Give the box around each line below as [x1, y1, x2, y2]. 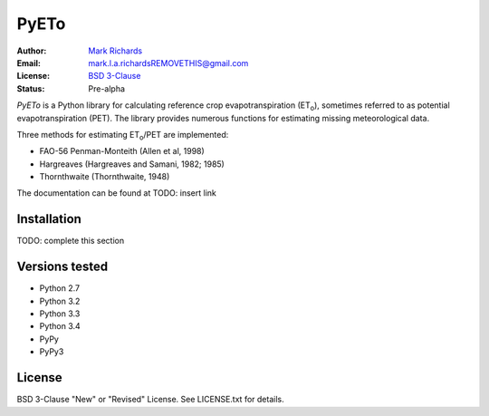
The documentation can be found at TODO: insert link [16, 188, 216, 198]
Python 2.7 [39, 283, 81, 294]
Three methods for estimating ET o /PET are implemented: [16, 129, 229, 142]
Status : [16, 82, 45, 94]
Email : [16, 57, 41, 68]
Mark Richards [88, 45, 143, 56]
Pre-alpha [88, 82, 126, 94]
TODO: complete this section [16, 236, 125, 247]
